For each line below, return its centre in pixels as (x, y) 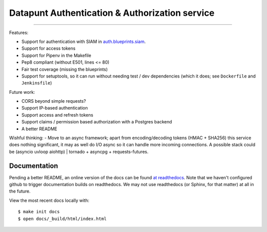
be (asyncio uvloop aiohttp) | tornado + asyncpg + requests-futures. (79, 152)
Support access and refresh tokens (57, 115)
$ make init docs (39, 212)
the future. (20, 191)
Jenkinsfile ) (37, 83)
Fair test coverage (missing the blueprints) (65, 69)
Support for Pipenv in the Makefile (56, 55)
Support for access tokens (48, 48)
